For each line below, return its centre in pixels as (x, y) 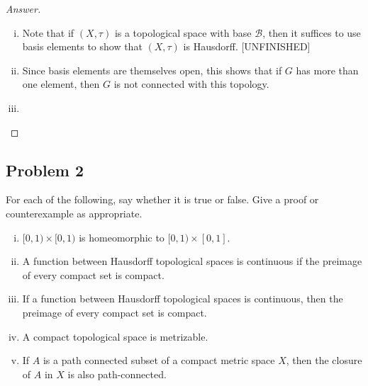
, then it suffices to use (312, 32)
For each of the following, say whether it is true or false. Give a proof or (162, 199)
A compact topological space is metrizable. (115, 336)
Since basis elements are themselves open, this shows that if (152, 70)
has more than (327, 70)
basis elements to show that (82, 46)
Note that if (48, 32)
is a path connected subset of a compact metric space (159, 360)
